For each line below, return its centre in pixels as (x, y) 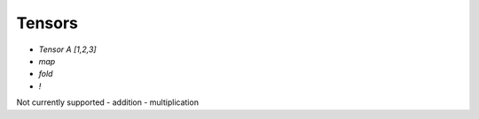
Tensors (47, 23)
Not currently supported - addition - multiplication (108, 102)
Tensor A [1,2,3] (67, 49)
